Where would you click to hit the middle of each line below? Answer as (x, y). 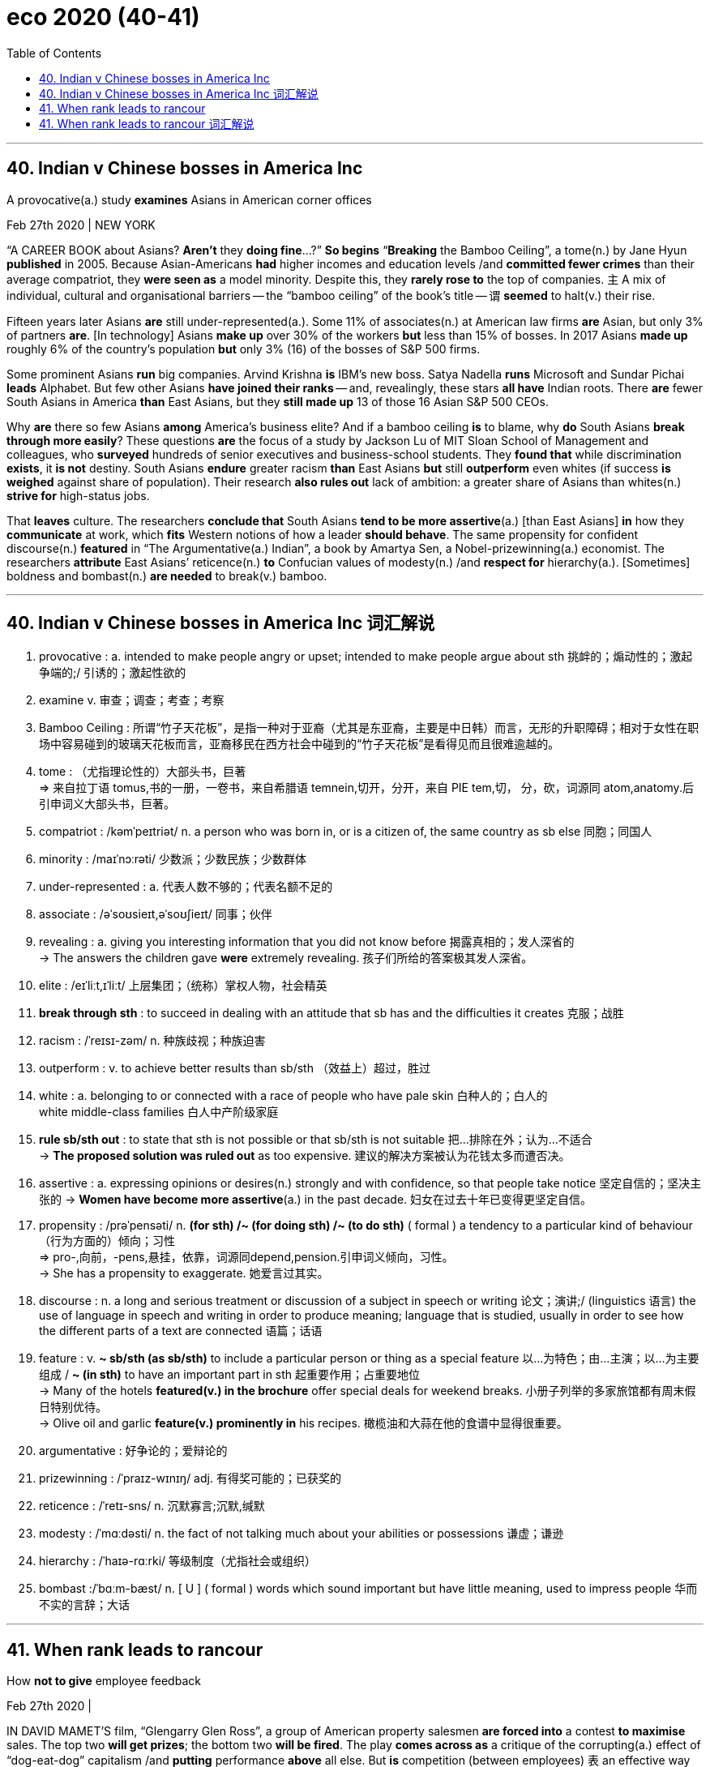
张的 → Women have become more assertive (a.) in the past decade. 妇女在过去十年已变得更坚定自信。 (316, 1200)
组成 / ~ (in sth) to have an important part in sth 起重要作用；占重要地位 (230, 1375)
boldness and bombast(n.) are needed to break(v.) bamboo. (167, 575)
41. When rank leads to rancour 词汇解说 (147, 123)
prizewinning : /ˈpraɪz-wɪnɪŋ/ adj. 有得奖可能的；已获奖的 (190, 1478)
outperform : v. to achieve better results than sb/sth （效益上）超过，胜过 (235, 1068)
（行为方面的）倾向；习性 (107, 1241)
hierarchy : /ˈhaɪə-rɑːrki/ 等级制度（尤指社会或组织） (178, 1561)
